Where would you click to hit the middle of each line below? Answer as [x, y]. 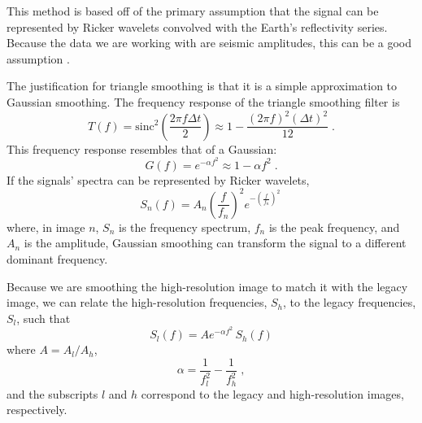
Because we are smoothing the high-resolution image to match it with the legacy [207, 286]
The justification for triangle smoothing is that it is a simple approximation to [202, 86]
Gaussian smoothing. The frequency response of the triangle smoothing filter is [203, 101]
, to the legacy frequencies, [350, 302]
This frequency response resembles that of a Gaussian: [142, 148]
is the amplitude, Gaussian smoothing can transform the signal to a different [215, 243]
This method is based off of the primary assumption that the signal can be [193, 11]
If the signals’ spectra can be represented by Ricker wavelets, [158, 179]
